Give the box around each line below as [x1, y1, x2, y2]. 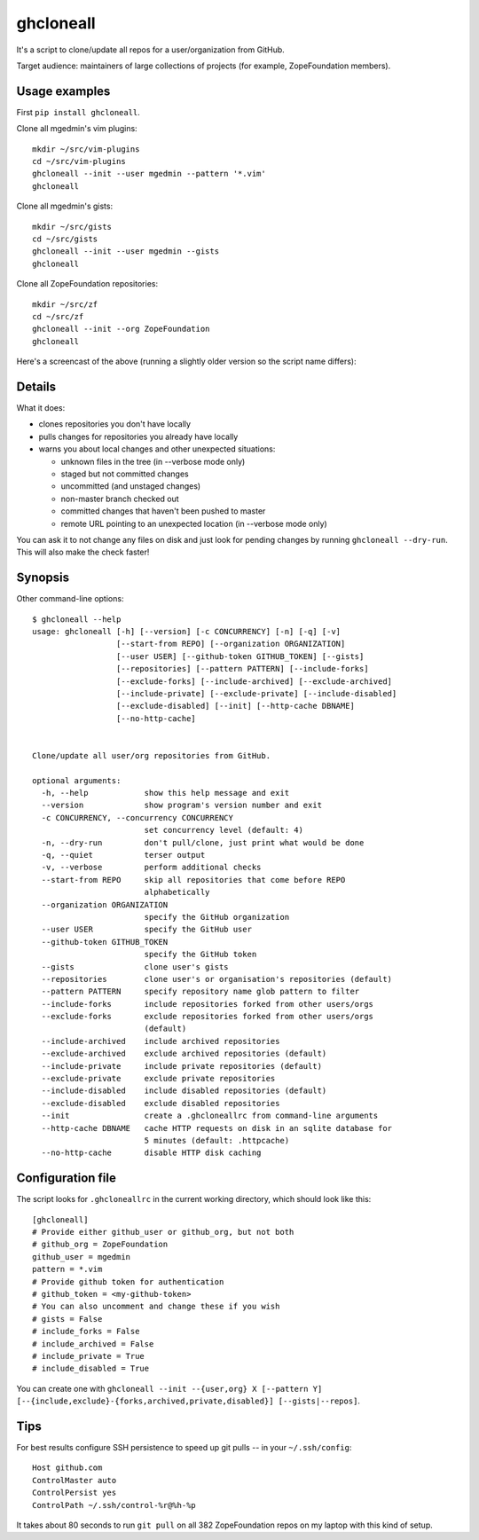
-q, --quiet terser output [41, 850, 206, 860]
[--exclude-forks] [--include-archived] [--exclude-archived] [115, 676, 393, 687]
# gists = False [32, 1314, 103, 1324]
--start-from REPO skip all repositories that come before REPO [41, 875, 346, 884]
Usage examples [16, 83, 111, 98]
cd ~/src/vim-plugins [32, 156, 126, 167]
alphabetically [144, 887, 210, 898]
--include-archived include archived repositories [41, 1036, 280, 1046]
